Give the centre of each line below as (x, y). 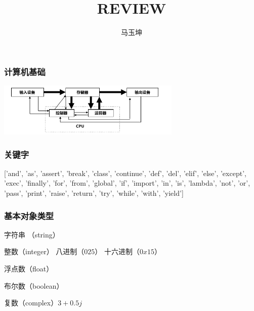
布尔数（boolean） (34, 285)
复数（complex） (31, 303)
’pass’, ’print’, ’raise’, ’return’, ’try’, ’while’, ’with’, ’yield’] (94, 193)
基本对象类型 (29, 215)
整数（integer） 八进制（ (44, 251)
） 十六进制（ (117, 251)
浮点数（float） (29, 269)
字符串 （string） (32, 234)
